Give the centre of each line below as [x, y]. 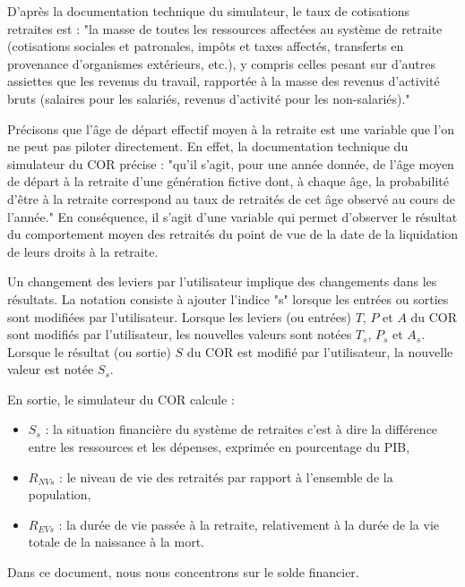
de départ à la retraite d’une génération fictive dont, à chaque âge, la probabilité [228, 181]
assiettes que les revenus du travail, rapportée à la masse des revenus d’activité [224, 81]
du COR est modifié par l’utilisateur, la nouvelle [320, 351]
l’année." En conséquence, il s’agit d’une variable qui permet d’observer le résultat [232, 216]
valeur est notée [51, 369]
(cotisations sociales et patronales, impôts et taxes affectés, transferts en [206, 46]
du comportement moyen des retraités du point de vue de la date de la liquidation [233, 234]
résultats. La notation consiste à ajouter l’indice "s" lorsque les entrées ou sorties [228, 298]
